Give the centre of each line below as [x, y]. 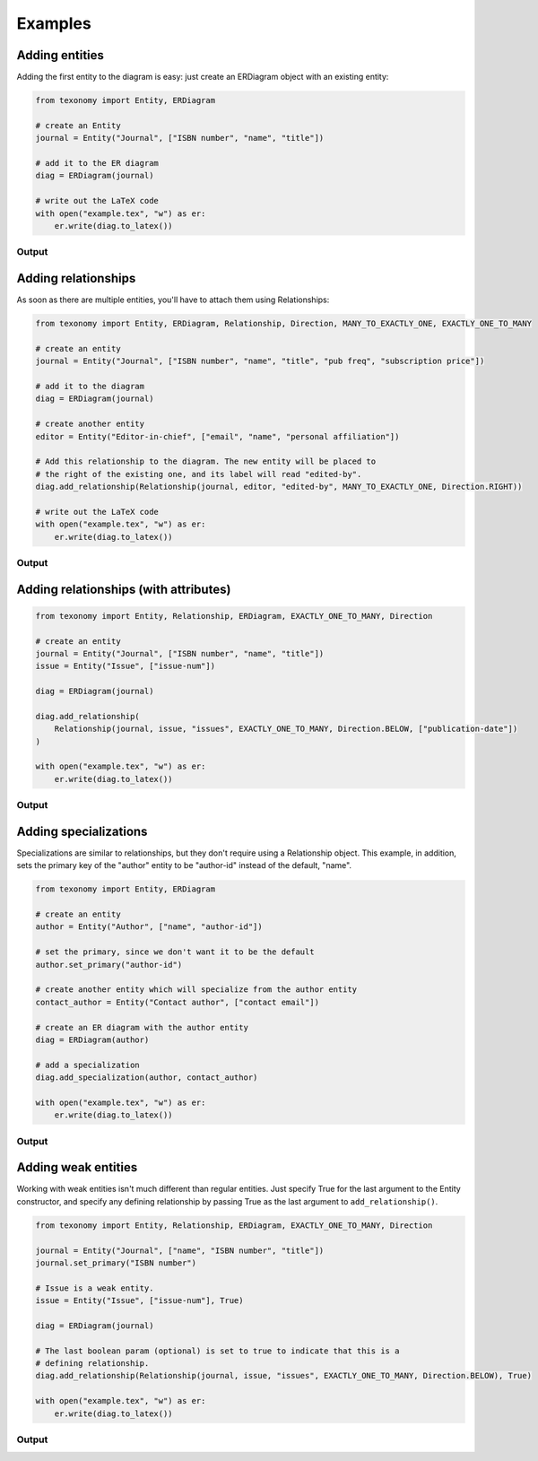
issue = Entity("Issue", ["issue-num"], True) [139, 1301]
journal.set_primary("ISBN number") [116, 1263]
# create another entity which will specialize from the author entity [196, 990]
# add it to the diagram [90, 386]
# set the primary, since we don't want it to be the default [175, 952]
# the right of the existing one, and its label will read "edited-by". [199, 474]
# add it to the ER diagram [97, 163]
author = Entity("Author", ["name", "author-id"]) [149, 927]
